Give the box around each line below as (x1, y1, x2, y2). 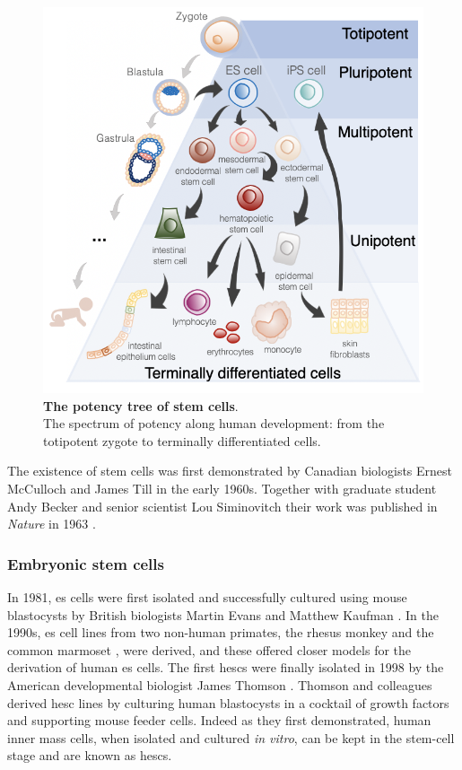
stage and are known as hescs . (7, 746, 172, 765)
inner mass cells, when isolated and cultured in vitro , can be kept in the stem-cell (7, 728, 455, 747)
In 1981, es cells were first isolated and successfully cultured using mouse (7, 588, 407, 607)
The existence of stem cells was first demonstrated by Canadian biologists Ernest (7, 461, 453, 480)
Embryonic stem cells (7, 552, 164, 574)
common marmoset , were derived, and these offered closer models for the (7, 640, 412, 659)
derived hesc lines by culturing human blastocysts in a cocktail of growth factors (7, 693, 449, 712)
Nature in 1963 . (7, 514, 96, 533)
